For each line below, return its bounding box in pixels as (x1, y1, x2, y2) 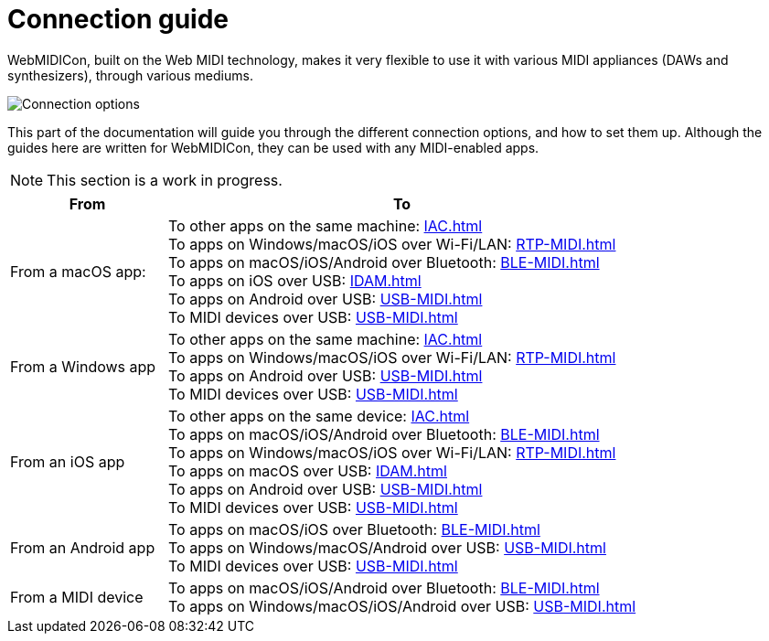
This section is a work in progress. (47, 170, 283, 189)
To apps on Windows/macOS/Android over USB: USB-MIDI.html (168, 538, 606, 557)
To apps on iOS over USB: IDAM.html (168, 271, 422, 290)
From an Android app (10, 538, 155, 557)
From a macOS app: (10, 262, 146, 281)
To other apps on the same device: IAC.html (168, 406, 470, 425)
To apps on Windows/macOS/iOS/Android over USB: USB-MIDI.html (168, 596, 636, 615)
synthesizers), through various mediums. (7, 67, 253, 83)
